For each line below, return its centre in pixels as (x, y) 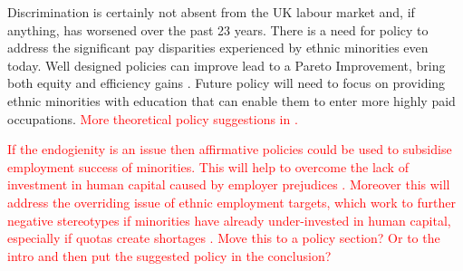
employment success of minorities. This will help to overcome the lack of (208, 166)
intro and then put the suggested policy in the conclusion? (169, 255)
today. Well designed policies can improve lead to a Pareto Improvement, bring (227, 65)
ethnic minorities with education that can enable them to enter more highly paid (231, 100)
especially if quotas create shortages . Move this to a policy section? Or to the (224, 238)
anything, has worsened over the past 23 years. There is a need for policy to (218, 29)
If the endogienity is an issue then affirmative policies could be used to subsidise (230, 149)
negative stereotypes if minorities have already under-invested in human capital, (229, 220)
